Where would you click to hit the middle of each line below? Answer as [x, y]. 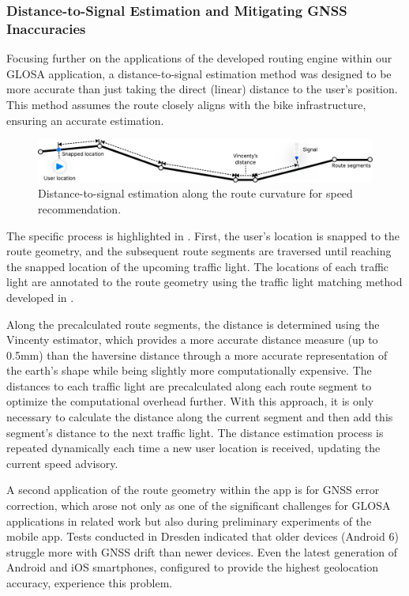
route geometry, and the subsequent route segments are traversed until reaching [199, 251]
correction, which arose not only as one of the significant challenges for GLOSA [199, 505]
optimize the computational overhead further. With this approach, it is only [190, 401]
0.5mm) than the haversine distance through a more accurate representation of [197, 355]
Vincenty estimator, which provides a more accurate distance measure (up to [192, 339]
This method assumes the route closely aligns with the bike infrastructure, [186, 104]
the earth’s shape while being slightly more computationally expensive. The [189, 370]
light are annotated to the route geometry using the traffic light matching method [204, 282]
